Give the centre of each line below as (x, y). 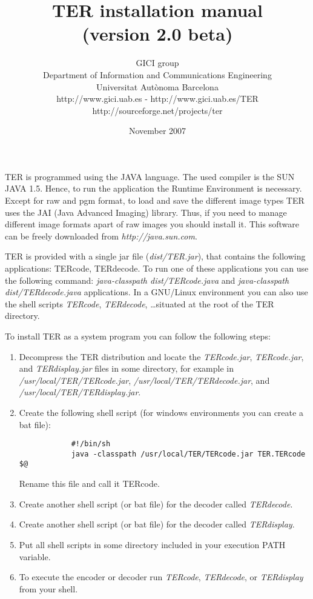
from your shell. (48, 588)
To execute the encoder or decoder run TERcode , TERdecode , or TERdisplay (161, 577)
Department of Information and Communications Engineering (157, 74)
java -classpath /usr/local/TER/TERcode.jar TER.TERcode (188, 454)
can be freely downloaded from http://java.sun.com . (101, 236)
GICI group (157, 63)
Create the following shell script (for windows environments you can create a (161, 412)
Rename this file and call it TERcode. (89, 484)
